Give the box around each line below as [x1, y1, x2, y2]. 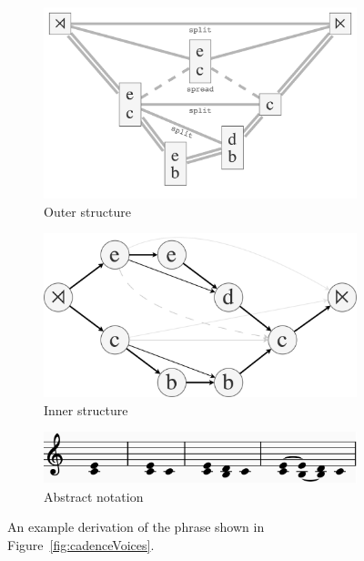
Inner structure [44, 400, 128, 419]
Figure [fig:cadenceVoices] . [7, 535, 155, 554]
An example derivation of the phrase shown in [7, 517, 265, 536]
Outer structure [44, 201, 131, 220]
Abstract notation [44, 486, 144, 505]
